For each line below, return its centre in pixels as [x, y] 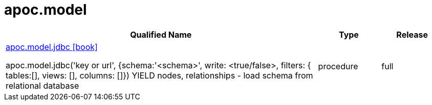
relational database [42, 85]
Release [412, 34]
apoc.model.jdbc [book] [52, 47]
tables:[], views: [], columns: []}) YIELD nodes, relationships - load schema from [159, 75]
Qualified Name [161, 34]
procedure [338, 66]
